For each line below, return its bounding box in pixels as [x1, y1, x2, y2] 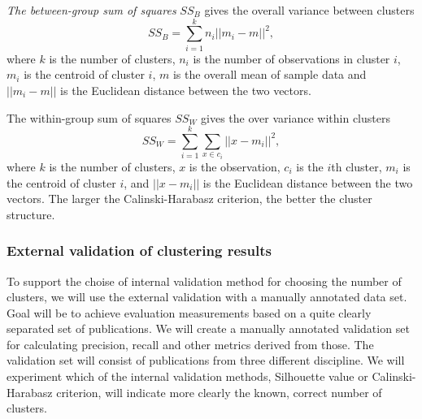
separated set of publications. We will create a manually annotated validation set [7, 320, 410, 337]
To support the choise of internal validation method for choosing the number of [7, 272, 402, 289]
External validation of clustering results [7, 240, 272, 261]
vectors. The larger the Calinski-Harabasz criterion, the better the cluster [7, 190, 372, 207]
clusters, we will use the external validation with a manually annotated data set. [7, 288, 407, 305]
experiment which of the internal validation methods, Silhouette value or [7, 368, 368, 385]
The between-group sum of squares [7, 2, 176, 18]
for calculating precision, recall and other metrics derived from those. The [7, 335, 374, 352]
